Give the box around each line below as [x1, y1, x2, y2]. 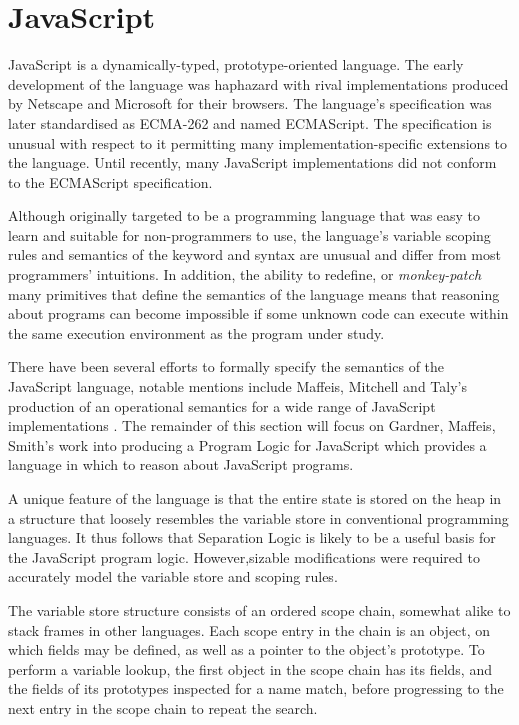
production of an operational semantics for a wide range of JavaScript [8, 395, 436, 416]
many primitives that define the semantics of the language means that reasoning [8, 283, 500, 304]
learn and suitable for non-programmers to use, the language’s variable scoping [8, 224, 491, 245]
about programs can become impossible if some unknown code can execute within [8, 303, 509, 324]
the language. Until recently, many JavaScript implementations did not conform [8, 152, 497, 173]
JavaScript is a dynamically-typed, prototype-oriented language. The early [8, 54, 464, 75]
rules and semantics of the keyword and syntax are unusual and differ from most [8, 244, 501, 265]
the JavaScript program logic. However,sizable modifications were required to [8, 546, 480, 567]
